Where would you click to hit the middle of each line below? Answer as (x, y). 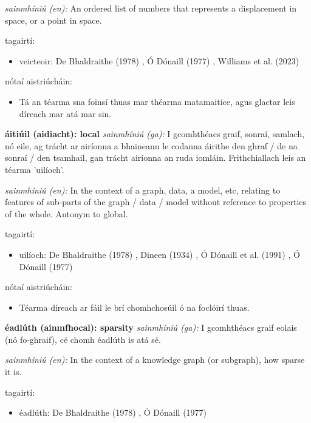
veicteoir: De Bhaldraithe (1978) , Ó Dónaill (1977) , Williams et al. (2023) (159, 60)
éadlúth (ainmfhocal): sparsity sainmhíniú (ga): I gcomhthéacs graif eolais (151, 327)
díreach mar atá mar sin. (65, 113)
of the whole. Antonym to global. (67, 213)
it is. (13, 372)
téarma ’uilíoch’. (35, 169)
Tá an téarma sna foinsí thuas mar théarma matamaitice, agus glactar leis (157, 101)
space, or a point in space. (53, 20)
